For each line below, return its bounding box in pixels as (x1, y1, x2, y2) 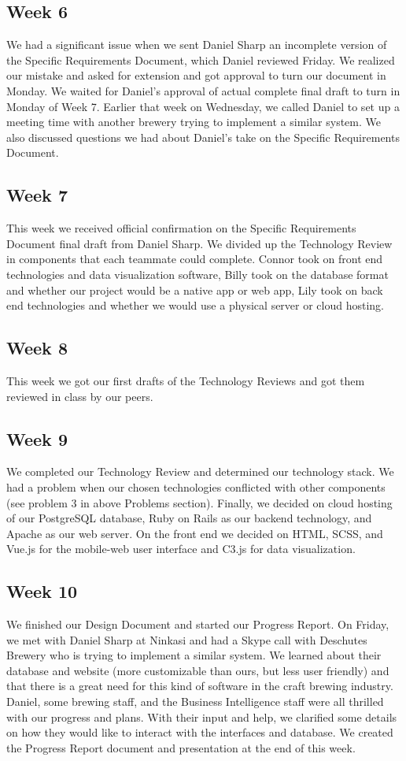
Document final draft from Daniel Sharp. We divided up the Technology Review (6, 235, 393, 251)
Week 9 (6, 426, 68, 451)
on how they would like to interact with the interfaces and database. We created (6, 724, 393, 741)
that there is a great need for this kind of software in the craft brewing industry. (6, 677, 393, 694)
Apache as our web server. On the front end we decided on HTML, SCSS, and (6, 525, 383, 541)
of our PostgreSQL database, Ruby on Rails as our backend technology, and (6, 510, 372, 526)
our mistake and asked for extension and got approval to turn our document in (6, 67, 386, 84)
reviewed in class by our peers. (6, 388, 153, 404)
